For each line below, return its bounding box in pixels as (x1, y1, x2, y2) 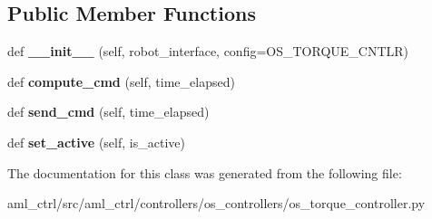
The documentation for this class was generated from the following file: (7, 163, 402, 182)
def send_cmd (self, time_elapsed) (7, 102, 210, 121)
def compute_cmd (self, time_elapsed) (7, 71, 235, 90)
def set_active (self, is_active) (7, 132, 185, 151)
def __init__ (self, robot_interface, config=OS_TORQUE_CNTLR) (7, 42, 409, 61)
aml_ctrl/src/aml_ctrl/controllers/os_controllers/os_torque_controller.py (7, 194, 426, 213)
